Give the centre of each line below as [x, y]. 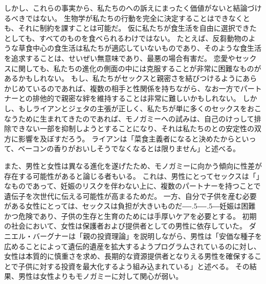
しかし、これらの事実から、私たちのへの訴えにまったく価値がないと [119, 8]
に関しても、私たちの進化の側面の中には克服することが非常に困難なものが [136, 68]
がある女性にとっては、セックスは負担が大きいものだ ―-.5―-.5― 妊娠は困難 [130, 206]
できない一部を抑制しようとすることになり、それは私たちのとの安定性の [132, 128]
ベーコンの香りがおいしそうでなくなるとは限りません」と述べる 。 [129, 148]
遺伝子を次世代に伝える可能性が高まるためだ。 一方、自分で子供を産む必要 [130, 196]
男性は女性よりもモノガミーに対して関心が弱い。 [101, 276]
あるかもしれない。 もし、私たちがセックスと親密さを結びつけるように [124, 78]
